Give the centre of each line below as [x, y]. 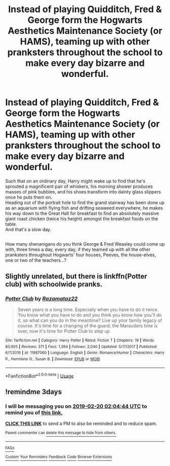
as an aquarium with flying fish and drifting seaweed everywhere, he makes [84, 208]
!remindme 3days [34, 392]
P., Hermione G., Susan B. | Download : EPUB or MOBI [53, 359]
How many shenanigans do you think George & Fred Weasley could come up [85, 244]
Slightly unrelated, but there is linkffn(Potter [76, 276]
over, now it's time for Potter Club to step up [64, 331]
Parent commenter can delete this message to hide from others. [61, 433]
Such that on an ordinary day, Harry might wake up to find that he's [75, 181]
